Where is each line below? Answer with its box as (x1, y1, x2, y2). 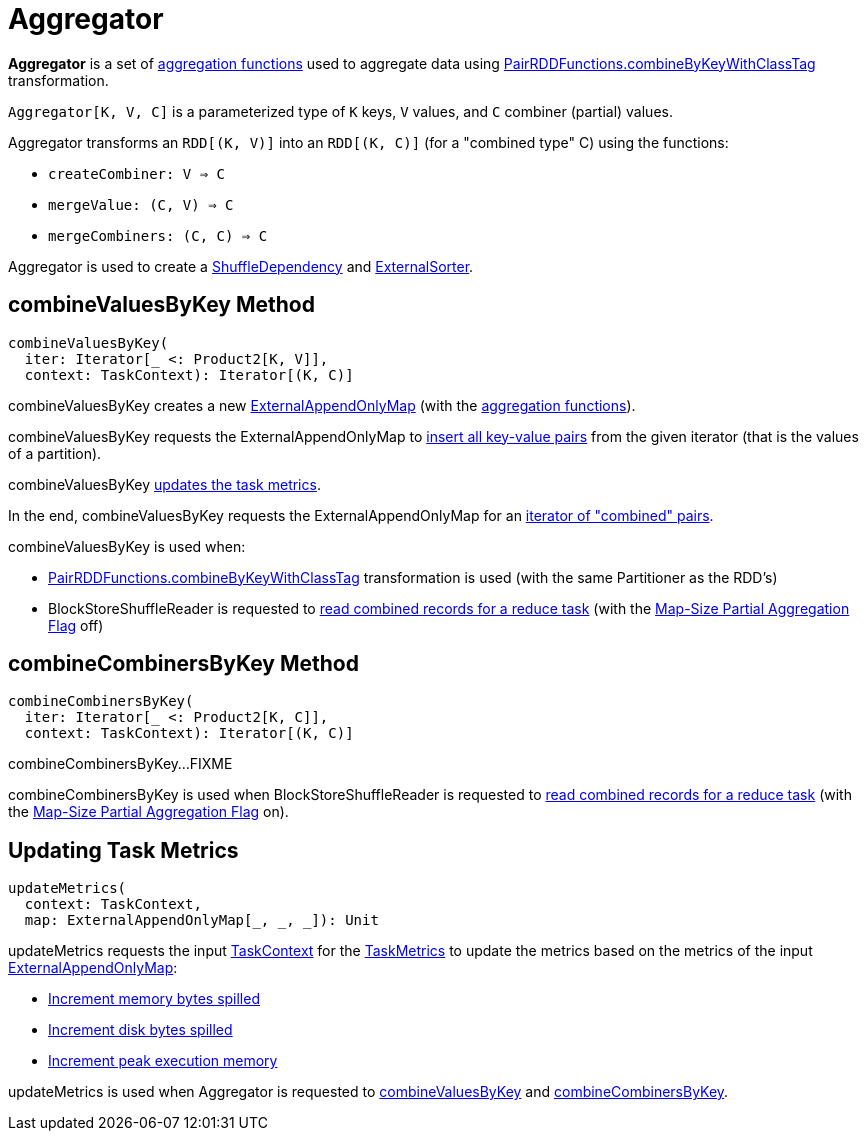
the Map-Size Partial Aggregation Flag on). (8, 803, 289, 821)
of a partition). (8, 444, 102, 462)
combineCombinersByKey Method (8, 651, 359, 677)
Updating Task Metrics (8, 837, 239, 863)
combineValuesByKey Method (8, 292, 315, 318)
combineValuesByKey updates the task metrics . (8, 475, 321, 493)
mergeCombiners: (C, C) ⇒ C (48, 227, 268, 244)
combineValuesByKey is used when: (8, 537, 246, 555)
